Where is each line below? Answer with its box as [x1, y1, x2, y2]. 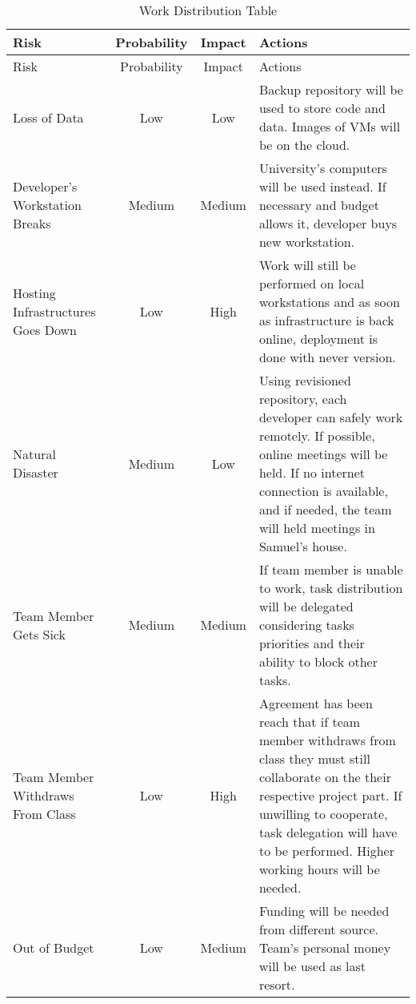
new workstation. [258, 232, 355, 251]
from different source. [258, 920, 379, 938]
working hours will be [258, 860, 380, 878]
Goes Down [13, 320, 77, 339]
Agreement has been [258, 694, 373, 712]
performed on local [258, 274, 365, 292]
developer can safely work [258, 408, 403, 426]
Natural [13, 445, 56, 463]
